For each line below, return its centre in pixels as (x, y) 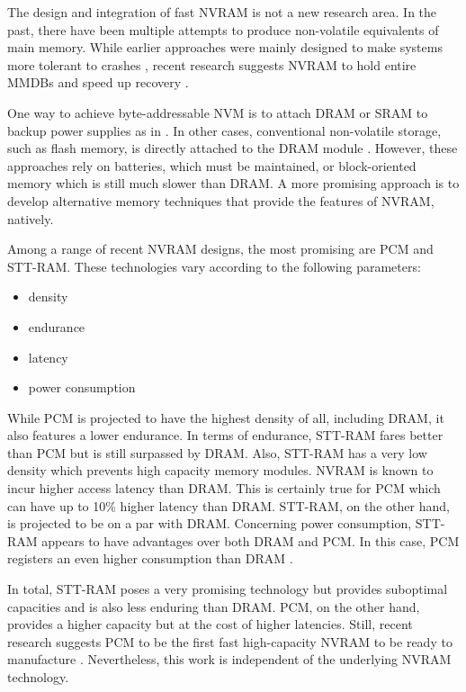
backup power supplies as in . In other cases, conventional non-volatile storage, (224, 130)
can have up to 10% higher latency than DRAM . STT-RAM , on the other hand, (229, 505)
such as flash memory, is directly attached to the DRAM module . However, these (233, 148)
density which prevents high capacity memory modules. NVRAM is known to (220, 470)
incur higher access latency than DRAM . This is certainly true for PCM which (224, 488)
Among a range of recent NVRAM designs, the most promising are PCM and (220, 249)
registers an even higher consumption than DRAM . (150, 558)
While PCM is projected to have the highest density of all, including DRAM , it (226, 417)
